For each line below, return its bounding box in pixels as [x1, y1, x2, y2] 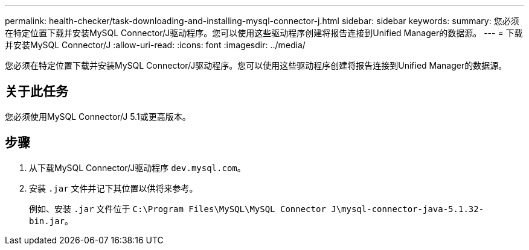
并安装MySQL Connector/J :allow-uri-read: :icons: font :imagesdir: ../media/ [5, 40, 306, 50]
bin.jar [29, 216, 65, 226]
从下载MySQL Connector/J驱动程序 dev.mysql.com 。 [29, 162, 246, 173]
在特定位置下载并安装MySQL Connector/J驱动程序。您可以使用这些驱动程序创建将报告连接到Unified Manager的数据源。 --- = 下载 [5, 28, 523, 38]
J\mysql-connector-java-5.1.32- [331, 204, 484, 214]
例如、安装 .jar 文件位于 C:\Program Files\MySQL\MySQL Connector [29, 203, 326, 214]
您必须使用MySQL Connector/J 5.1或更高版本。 [5, 111, 191, 122]
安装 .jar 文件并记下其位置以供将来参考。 [29, 183, 198, 193]
